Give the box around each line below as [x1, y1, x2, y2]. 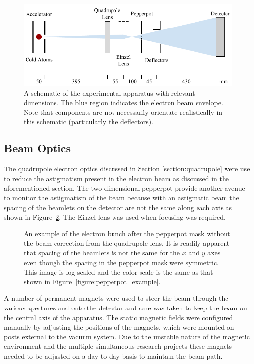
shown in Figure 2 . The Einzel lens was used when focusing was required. [4, 212, 226, 222]
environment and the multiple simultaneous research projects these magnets [4, 341, 232, 351]
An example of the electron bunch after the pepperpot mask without [24, 228, 230, 238]
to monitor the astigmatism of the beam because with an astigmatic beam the [4, 193, 239, 203]
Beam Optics [4, 140, 71, 156]
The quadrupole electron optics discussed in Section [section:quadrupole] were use [4, 164, 250, 174]
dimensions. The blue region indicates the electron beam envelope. [24, 97, 223, 108]
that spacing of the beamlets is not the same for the [24, 248, 180, 258]
